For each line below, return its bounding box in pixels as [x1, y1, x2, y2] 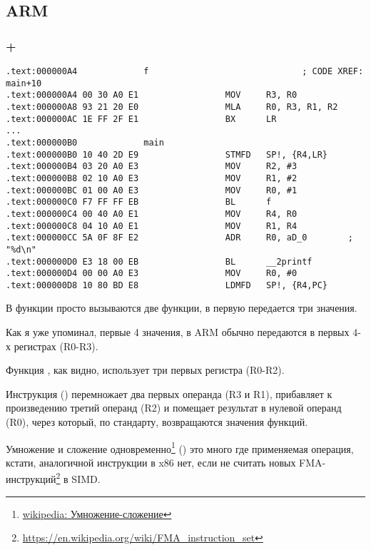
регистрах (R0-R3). [14, 338, 98, 353]
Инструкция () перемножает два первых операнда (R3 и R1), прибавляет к [6, 386, 332, 401]
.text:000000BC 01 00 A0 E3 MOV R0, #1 [6, 185, 298, 195]
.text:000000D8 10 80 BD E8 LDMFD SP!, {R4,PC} [6, 280, 328, 290]
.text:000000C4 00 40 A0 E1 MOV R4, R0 [6, 208, 298, 219]
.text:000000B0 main [6, 137, 164, 148]
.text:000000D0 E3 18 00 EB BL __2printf [6, 256, 312, 267]
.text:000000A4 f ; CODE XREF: [6, 66, 364, 76]
